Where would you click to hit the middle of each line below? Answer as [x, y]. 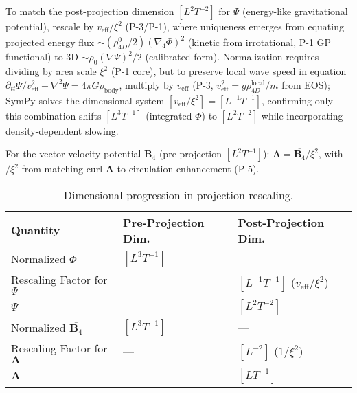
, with [331, 154]
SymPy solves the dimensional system [85, 100]
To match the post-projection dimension [90, 11]
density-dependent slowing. [62, 130]
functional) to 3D [42, 57]
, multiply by [146, 84]
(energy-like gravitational [295, 11]
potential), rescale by [50, 26]
